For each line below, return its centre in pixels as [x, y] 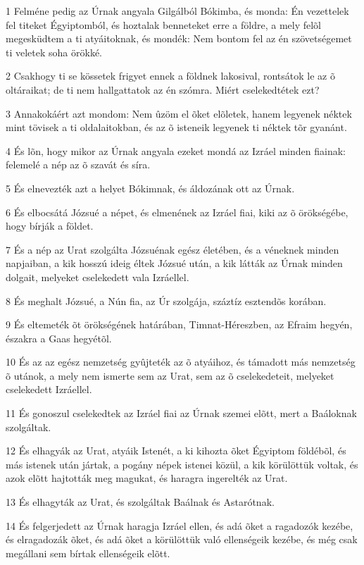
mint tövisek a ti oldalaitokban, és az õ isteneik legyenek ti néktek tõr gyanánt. [176, 127]
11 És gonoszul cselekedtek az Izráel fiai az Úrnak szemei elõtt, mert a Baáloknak [181, 413]
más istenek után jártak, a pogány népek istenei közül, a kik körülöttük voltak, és [182, 464]
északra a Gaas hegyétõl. [59, 338]
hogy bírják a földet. [50, 226]
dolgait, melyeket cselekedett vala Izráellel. [98, 277]
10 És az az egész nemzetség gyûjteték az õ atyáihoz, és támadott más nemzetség [181, 362]
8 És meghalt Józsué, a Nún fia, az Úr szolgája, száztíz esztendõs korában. [166, 300]
